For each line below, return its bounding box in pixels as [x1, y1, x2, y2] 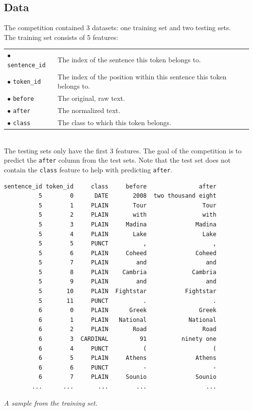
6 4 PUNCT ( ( [38, 345, 217, 352]
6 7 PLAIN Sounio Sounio [38, 374, 217, 381]
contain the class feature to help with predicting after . [4, 164, 173, 174]
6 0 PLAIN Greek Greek [38, 307, 217, 314]
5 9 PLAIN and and [38, 278, 217, 285]
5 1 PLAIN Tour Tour [38, 202, 217, 209]
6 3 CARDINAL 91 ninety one [38, 336, 217, 343]
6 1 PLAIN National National [38, 316, 217, 323]
